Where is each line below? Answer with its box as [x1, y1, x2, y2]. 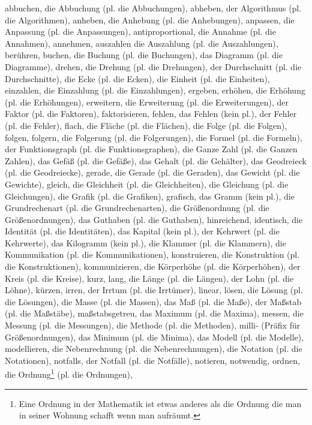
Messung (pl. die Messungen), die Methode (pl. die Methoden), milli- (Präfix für [5, 319, 301, 331]
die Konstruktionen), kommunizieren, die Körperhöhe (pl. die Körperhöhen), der [5, 260, 301, 273]
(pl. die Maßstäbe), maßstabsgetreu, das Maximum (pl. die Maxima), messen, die [5, 307, 304, 319]
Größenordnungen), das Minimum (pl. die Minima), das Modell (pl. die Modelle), [5, 330, 304, 343]
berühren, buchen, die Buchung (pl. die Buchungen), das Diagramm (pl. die [5, 49, 283, 61]
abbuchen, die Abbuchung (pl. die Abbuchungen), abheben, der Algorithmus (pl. [5, 2, 302, 14]
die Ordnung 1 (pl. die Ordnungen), [5, 366, 133, 381]
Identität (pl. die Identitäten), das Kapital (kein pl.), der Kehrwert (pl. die [5, 225, 280, 237]
